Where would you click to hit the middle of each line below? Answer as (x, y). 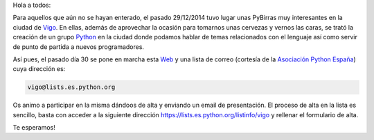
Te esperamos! (34, 128)
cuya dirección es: (39, 69)
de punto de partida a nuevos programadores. (79, 47)
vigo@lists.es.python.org (71, 87)
